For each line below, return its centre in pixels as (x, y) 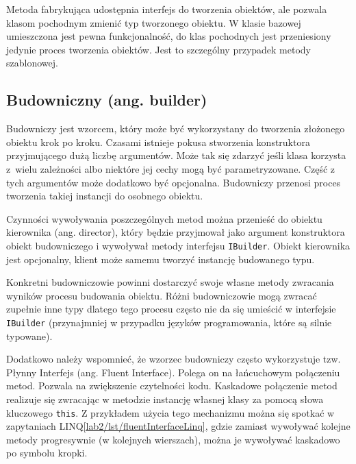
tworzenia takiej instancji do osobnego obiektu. (105, 196)
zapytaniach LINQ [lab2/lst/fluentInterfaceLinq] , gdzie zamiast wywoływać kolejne (178, 426)
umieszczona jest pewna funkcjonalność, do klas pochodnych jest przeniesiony (169, 36)
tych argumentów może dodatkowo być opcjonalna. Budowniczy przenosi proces (174, 182)
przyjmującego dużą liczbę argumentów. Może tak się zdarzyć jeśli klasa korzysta (176, 155)
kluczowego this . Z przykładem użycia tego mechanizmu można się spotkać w (170, 412)
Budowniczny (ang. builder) (107, 100)
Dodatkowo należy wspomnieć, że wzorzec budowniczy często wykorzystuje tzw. (174, 359)
